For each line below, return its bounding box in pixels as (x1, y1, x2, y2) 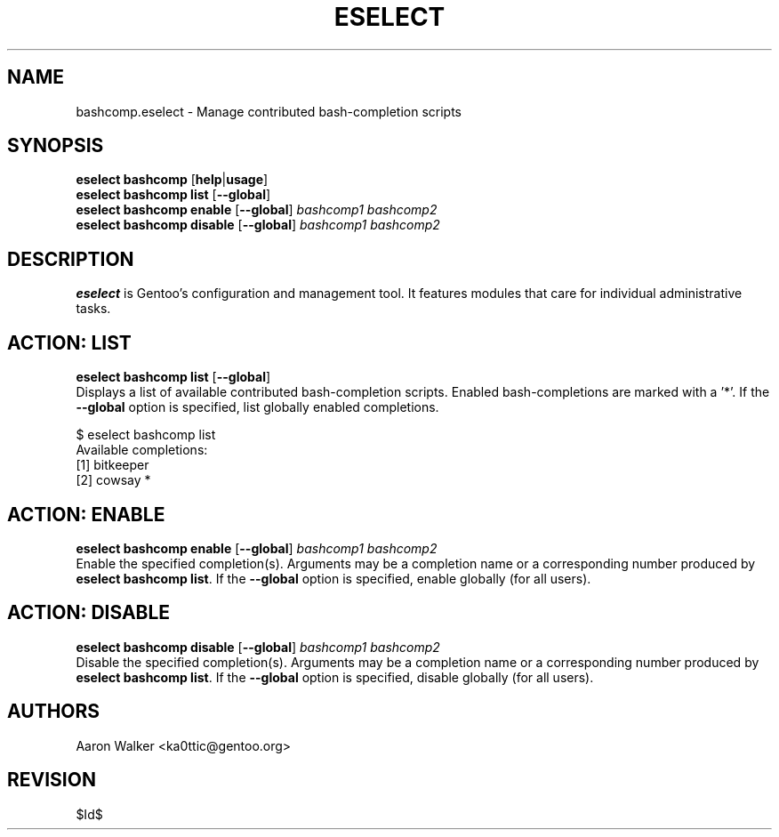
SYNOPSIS (7, 134, 104, 157)
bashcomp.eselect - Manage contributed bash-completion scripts (76, 103, 462, 119)
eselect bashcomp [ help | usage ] (76, 172, 269, 188)
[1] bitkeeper (76, 457, 149, 473)
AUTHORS (7, 700, 100, 723)
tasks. (76, 301, 111, 317)
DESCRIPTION (7, 247, 134, 270)
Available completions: (76, 442, 208, 458)
